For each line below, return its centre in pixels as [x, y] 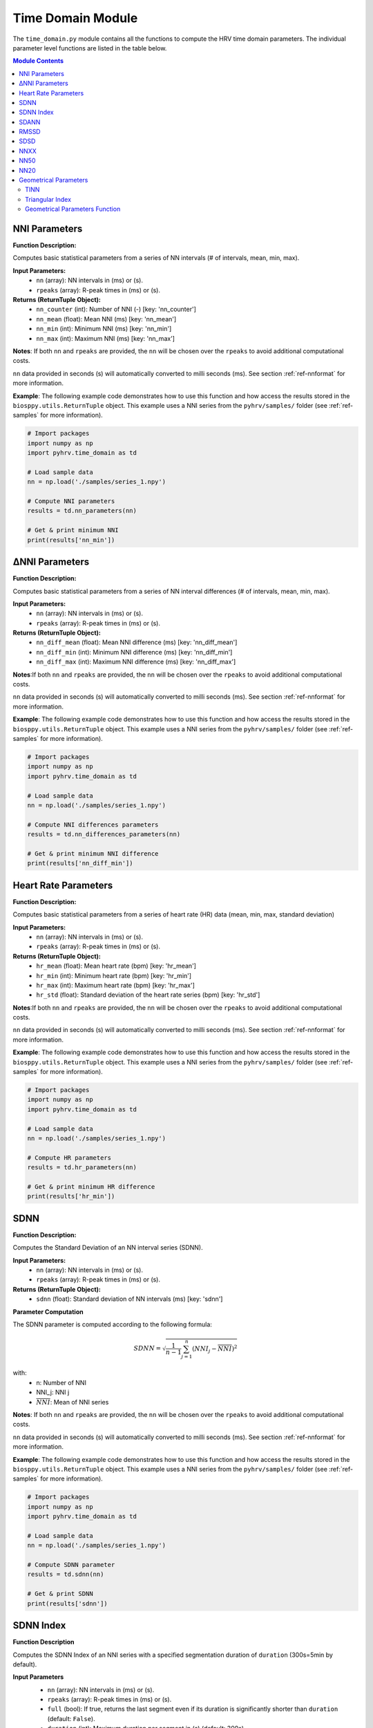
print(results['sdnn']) [68, 1603]
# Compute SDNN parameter [71, 1565]
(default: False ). [71, 1718]
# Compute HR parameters [69, 1157]
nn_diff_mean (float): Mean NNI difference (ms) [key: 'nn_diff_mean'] [137, 642]
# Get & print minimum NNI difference [93, 853]
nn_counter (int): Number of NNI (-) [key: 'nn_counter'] [116, 309]
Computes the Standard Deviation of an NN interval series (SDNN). [108, 1248]
